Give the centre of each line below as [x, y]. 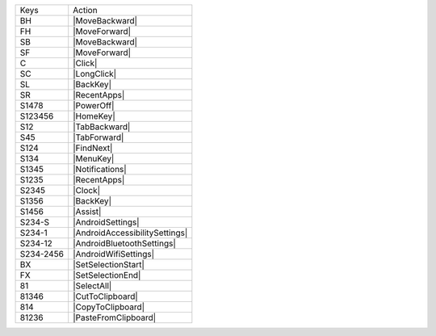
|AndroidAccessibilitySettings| [130, 233]
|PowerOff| [94, 105]
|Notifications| [100, 169]
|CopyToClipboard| [109, 307]
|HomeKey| [94, 116]
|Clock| [87, 190]
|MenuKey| [94, 159]
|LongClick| [95, 74]
